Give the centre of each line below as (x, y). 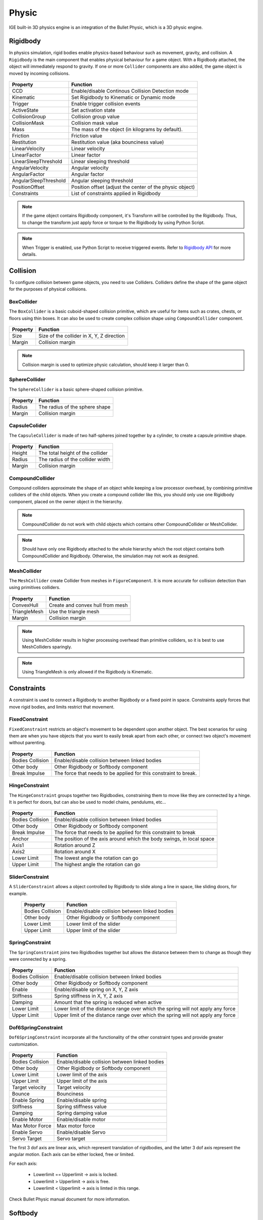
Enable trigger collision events (106, 104)
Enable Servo (27, 1132)
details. (29, 254)
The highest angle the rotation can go (97, 865)
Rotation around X (75, 852)
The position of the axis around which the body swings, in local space (134, 839)
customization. (24, 1044)
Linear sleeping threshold (100, 162)
